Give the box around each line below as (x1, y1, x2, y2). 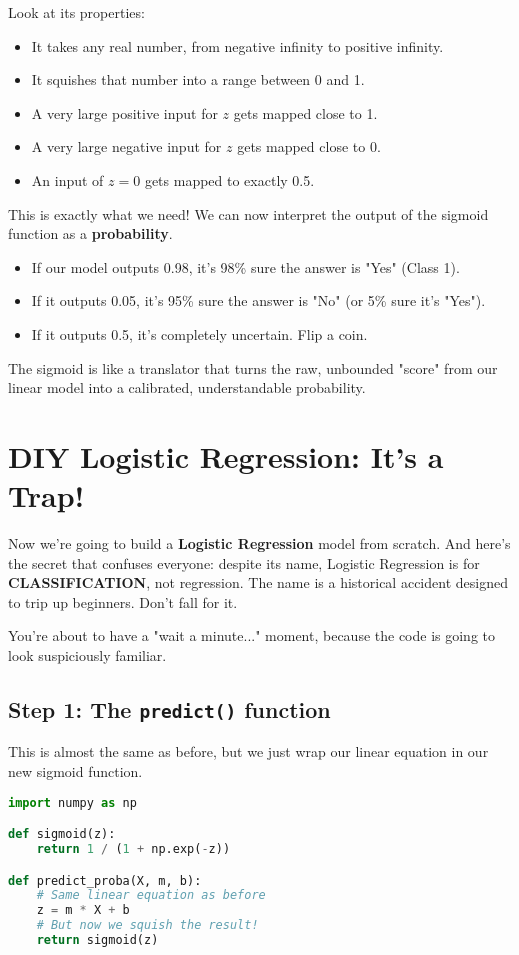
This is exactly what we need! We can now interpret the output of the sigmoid (8, 203, 489, 224)
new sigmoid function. (8, 760, 143, 781)
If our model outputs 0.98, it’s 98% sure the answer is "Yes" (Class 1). (31, 256, 460, 277)
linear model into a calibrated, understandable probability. (8, 377, 366, 398)
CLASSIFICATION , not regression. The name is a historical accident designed (8, 572, 508, 593)
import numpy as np (8, 795, 137, 810)
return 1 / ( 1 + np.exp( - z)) (36, 841, 231, 856)
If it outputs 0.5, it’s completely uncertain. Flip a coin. (31, 323, 368, 344)
